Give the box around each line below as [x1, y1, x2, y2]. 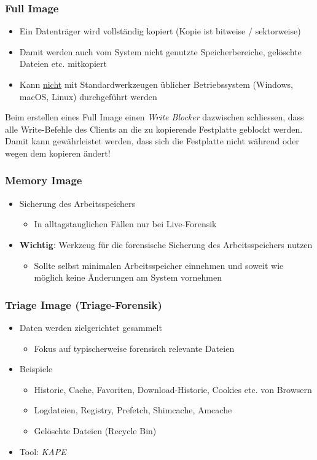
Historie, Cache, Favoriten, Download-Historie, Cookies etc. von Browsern [34, 383, 312, 396]
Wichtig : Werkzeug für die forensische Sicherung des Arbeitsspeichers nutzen [19, 238, 313, 251]
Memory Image [5, 173, 82, 188]
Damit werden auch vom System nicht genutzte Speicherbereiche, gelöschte [19, 45, 302, 58]
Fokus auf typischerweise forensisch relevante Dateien [34, 341, 235, 354]
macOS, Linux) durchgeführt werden [19, 90, 157, 103]
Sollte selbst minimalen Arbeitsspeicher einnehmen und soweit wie [34, 259, 284, 271]
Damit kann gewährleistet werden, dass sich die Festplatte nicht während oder [5, 134, 299, 147]
